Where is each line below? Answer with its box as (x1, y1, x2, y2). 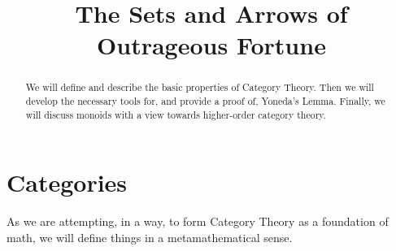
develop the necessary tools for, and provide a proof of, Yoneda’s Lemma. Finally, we (25, 94, 385, 108)
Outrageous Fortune (97, 28, 326, 62)
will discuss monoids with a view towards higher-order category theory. (25, 107, 326, 121)
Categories (7, 166, 128, 199)
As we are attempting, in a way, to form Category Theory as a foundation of (7, 213, 389, 230)
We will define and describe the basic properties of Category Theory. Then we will (25, 80, 374, 94)
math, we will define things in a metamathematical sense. (7, 228, 293, 245)
